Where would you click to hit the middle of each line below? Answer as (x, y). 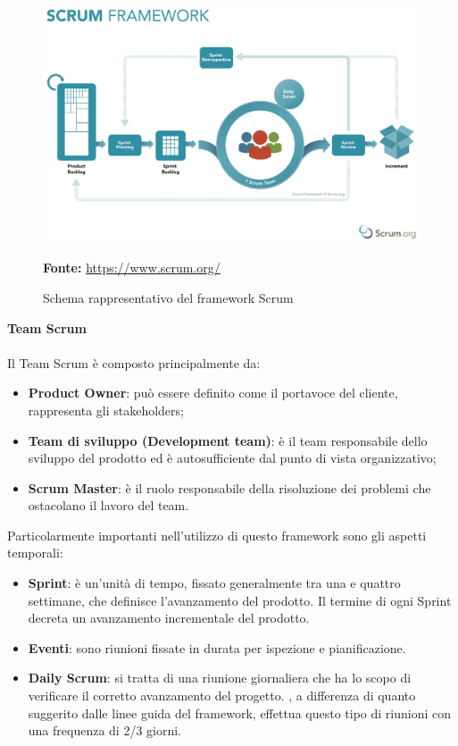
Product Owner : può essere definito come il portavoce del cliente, (213, 393)
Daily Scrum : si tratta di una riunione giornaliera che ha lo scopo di (220, 678)
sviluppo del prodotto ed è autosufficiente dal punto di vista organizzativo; (232, 458)
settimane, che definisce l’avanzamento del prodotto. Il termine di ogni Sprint (240, 600)
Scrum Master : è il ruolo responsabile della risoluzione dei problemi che (229, 487)
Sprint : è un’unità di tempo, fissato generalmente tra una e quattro (214, 583)
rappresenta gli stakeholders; (106, 410)
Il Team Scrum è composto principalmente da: (134, 362)
